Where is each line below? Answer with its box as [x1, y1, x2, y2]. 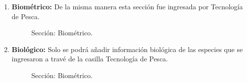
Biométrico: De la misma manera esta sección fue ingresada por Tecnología [11, 1, 243, 11]
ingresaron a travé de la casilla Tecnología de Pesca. [11, 54, 168, 64]
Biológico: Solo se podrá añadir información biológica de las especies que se [11, 44, 243, 54]
